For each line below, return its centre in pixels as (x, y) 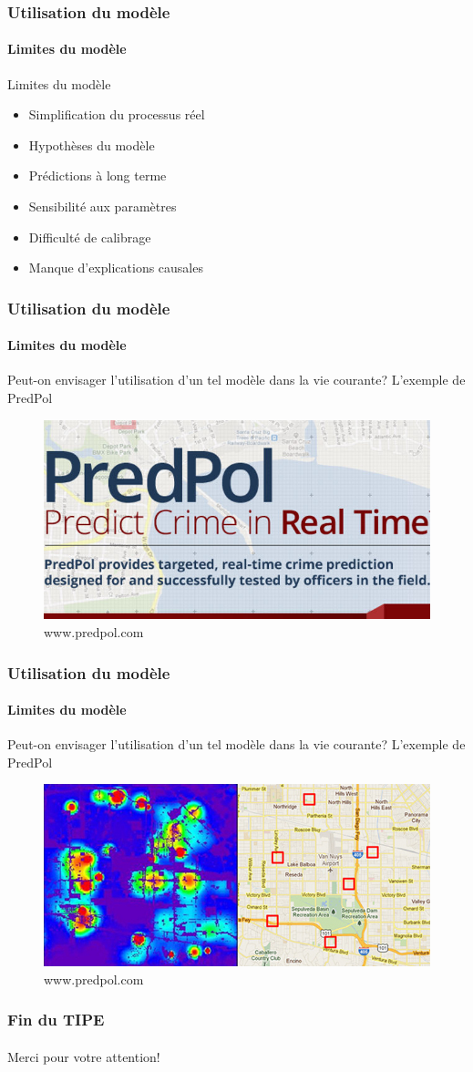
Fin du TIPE (56, 1020)
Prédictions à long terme (98, 175)
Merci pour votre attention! (84, 1056)
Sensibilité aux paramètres (103, 206)
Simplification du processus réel (117, 114)
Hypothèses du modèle (92, 144)
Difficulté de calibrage (90, 237)
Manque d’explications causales (116, 268)
